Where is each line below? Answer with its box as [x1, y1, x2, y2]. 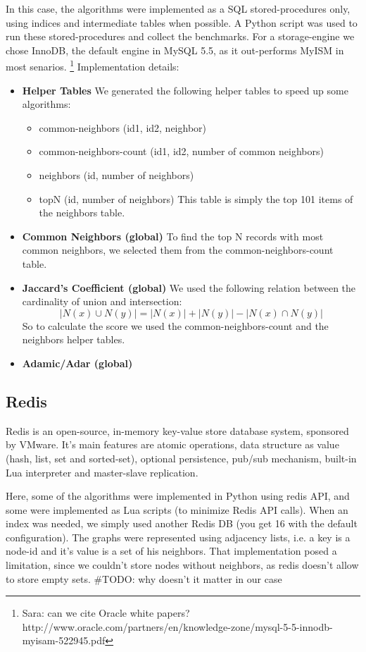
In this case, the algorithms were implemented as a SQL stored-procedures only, [6, 1, 351, 16]
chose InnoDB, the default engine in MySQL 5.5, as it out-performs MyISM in [6, 42, 344, 57]
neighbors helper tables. [22, 332, 125, 347]
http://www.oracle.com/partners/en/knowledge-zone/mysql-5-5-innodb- [22, 619, 333, 634]
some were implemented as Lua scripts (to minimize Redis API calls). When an [6, 502, 348, 517]
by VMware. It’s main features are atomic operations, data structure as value [6, 437, 339, 452]
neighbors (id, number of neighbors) [39, 168, 194, 182]
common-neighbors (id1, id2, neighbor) [39, 120, 207, 135]
